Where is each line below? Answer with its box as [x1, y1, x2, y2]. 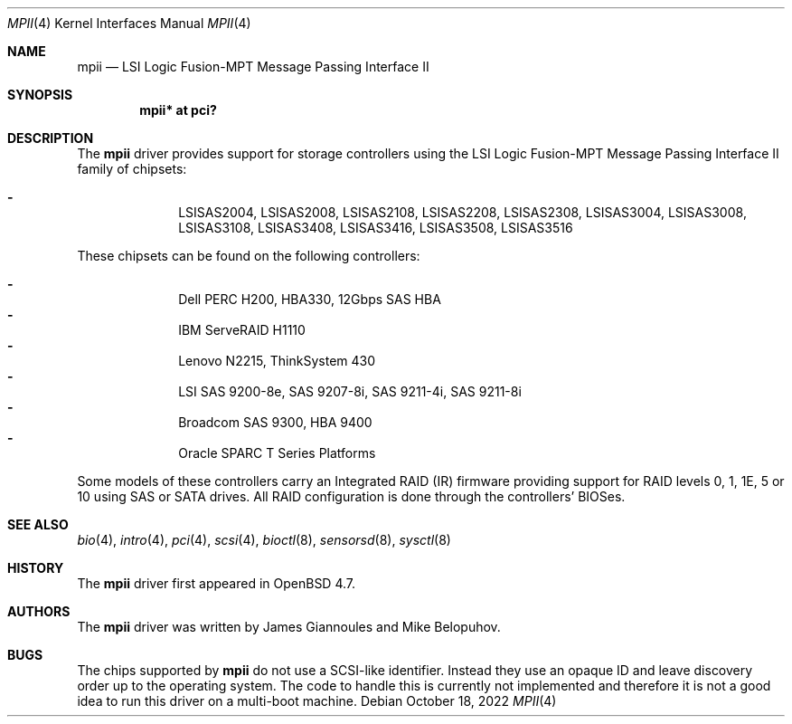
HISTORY [7, 560, 64, 576]
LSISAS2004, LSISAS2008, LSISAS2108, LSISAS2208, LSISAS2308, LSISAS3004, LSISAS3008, [178, 205, 747, 220]
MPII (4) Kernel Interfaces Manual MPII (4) [7, 15, 251, 31]
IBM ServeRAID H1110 [178, 322, 306, 338]
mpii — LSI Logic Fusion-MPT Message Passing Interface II [77, 59, 429, 74]
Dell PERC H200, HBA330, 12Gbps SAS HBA [178, 291, 441, 307]
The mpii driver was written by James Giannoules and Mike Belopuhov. [77, 619, 501, 634]
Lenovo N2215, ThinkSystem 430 [178, 353, 376, 368]
